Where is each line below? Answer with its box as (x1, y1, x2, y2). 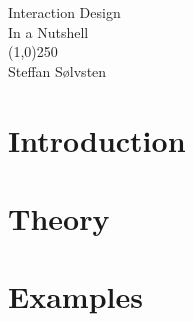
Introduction (8, 119, 186, 160)
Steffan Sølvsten (8, 60, 107, 81)
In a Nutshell (8, 21, 89, 42)
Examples (8, 276, 143, 317)
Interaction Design (8, 2, 121, 22)
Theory (8, 197, 110, 238)
